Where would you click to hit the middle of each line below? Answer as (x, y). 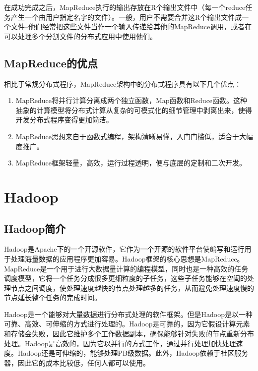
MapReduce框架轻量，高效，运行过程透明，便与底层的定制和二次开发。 (131, 163)
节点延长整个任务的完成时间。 (53, 297)
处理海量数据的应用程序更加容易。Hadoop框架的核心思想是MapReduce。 (127, 258)
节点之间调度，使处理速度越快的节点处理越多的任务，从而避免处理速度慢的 (132, 288)
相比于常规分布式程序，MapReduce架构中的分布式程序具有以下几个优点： (123, 83)
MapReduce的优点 (51, 63)
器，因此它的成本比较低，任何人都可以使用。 (77, 362)
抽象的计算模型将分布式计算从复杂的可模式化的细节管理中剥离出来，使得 (134, 110)
